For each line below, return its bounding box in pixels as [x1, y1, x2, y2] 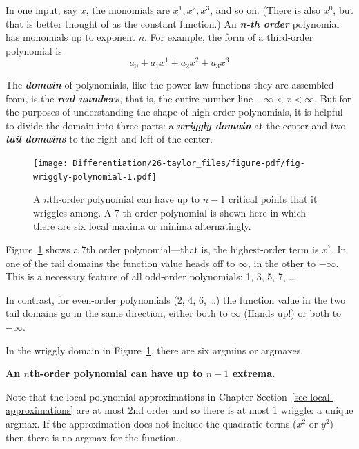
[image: [33, 158, 68, 168]
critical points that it [228, 192, 318, 206]
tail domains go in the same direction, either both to [6, 306, 228, 320]
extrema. [232, 366, 275, 381]
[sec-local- [291, 389, 333, 403]
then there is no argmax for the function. [6, 430, 179, 444]
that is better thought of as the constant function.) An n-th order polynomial [6, 16, 340, 30]
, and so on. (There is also [210, 3, 320, 17]
